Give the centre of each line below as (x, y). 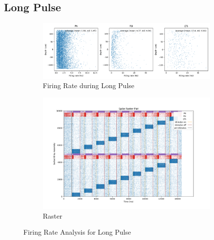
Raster (53, 215)
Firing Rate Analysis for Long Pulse (77, 232)
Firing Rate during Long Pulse (89, 85)
